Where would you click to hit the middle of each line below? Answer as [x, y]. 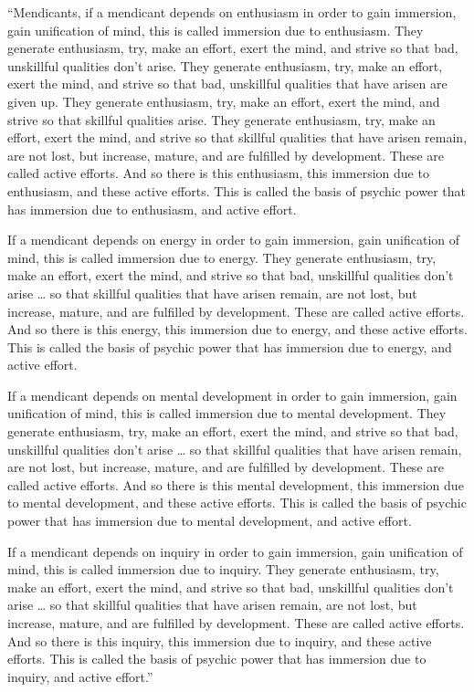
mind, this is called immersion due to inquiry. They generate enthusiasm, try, [223, 569]
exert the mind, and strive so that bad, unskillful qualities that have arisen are [227, 84]
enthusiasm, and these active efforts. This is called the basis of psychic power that [237, 190]
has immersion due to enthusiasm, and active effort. [152, 209]
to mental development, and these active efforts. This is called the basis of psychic [237, 503]
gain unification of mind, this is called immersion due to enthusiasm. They [216, 30]
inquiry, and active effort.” [80, 676]
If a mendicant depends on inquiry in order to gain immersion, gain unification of [235, 551]
